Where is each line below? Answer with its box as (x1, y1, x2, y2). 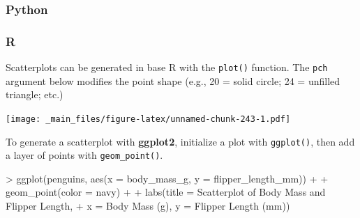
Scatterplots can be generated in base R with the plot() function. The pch (6, 60, 328, 75)
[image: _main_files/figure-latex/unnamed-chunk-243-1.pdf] (6, 114, 291, 124)
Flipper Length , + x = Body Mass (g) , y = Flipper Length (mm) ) (6, 198, 290, 213)
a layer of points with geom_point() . (6, 148, 163, 162)
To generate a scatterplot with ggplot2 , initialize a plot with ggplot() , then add (6, 134, 355, 148)
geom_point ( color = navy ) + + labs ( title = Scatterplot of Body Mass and (6, 185, 326, 199)
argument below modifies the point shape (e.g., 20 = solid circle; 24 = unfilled (6, 73, 340, 88)
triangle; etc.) (6, 87, 63, 102)
